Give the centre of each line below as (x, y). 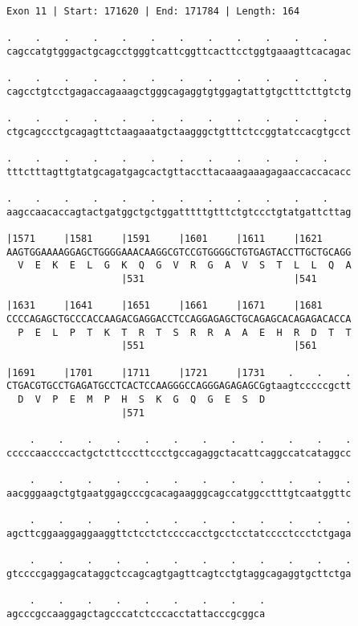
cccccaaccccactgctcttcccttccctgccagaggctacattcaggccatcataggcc (179, 453)
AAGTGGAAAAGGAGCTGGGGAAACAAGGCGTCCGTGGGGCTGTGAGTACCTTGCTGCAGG (179, 252)
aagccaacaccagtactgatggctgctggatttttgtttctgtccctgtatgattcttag (179, 212)
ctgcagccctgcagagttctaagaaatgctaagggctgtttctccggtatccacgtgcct (179, 131)
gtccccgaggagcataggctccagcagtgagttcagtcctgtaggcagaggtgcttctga (179, 573)
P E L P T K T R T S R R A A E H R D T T (185, 332)
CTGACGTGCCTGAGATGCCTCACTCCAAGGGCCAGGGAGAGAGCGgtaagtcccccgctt (179, 386)
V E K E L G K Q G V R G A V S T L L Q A (185, 266)
